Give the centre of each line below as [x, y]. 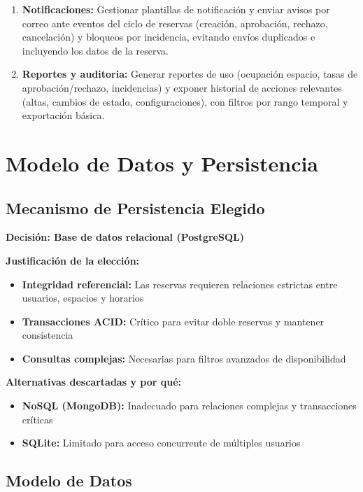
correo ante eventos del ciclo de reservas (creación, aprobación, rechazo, [175, 23]
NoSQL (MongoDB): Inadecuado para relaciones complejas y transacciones [189, 406]
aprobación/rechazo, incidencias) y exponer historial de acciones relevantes [182, 87]
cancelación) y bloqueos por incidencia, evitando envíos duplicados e [169, 37]
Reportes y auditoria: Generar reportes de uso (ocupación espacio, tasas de [190, 74]
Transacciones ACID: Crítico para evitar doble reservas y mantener [173, 321]
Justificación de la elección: [73, 260]
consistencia [48, 335]
